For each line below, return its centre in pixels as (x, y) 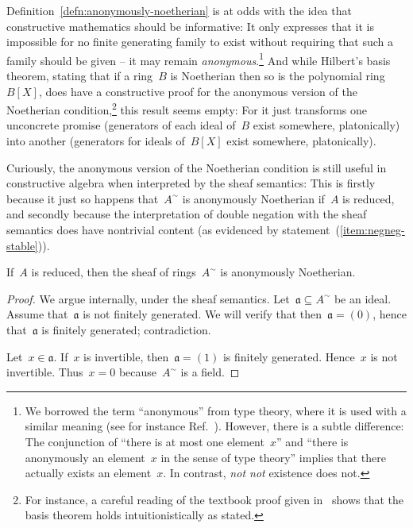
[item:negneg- (372, 230)
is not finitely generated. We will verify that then (202, 314)
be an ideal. (363, 298)
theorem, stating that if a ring (80, 76)
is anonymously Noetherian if (253, 198)
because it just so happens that (83, 198)
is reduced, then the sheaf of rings (114, 272)
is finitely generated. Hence (289, 356)
